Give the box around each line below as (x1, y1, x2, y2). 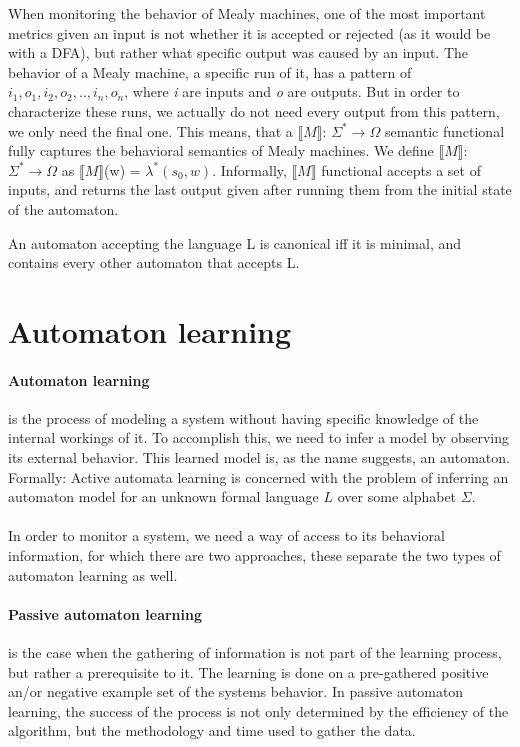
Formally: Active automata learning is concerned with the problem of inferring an (8, 466, 509, 487)
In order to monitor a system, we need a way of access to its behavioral (8, 525, 445, 546)
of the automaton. (8, 198, 119, 219)
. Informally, (212, 159, 287, 180)
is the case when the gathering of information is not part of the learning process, (8, 642, 502, 663)
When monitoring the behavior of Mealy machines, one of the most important (8, 3, 486, 23)
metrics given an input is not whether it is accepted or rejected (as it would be (8, 22, 491, 43)
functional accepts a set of (321, 159, 481, 180)
